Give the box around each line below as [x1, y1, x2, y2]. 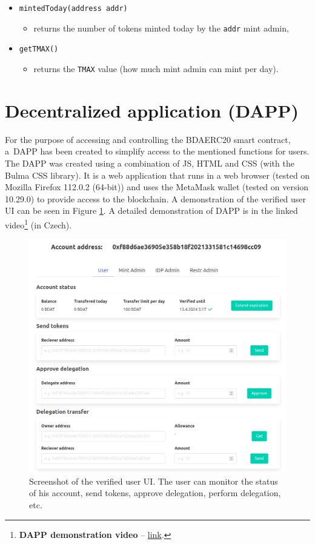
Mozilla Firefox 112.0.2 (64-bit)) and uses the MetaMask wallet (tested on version [5, 181, 309, 193]
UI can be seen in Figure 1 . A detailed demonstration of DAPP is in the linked [5, 204, 298, 217]
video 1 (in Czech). [5, 216, 72, 231]
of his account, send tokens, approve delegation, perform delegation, [29, 486, 281, 499]
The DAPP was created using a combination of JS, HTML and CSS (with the [5, 156, 294, 169]
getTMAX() [19, 45, 59, 54]
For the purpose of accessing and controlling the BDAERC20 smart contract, [5, 133, 291, 145]
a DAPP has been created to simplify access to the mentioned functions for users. [5, 145, 310, 158]
